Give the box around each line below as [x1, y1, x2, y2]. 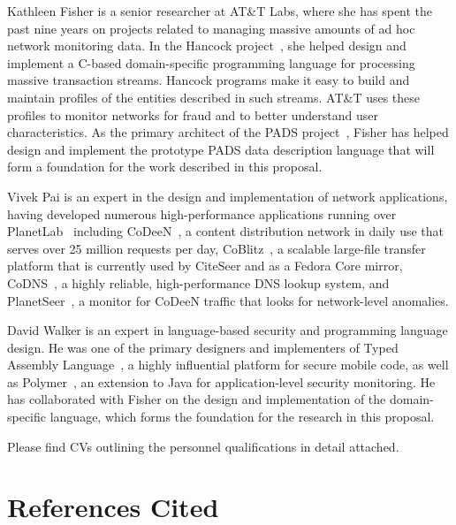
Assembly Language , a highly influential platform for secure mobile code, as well [7, 355, 449, 374]
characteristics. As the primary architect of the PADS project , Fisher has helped [7, 123, 449, 141]
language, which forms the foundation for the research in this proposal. [49, 407, 435, 426]
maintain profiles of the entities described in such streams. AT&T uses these [7, 87, 421, 106]
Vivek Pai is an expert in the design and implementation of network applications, [7, 186, 448, 205]
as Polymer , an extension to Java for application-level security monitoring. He [7, 372, 436, 391]
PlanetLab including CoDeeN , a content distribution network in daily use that [7, 222, 444, 240]
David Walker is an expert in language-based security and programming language [7, 321, 448, 339]
